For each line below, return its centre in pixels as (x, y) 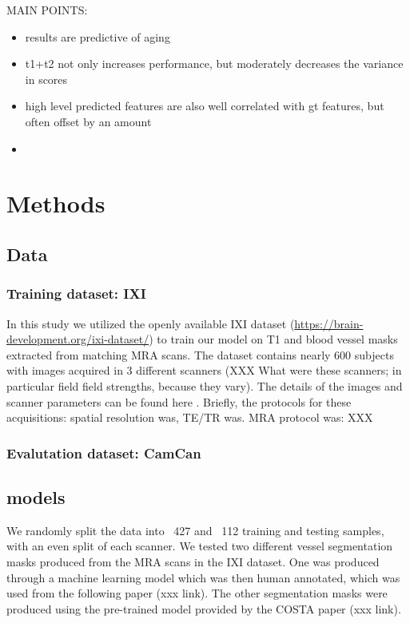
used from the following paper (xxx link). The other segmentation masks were (197, 593)
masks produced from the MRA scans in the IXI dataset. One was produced (193, 561)
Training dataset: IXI (76, 294)
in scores (46, 79)
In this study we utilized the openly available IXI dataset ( (151, 323)
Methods (56, 203)
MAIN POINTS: (47, 10)
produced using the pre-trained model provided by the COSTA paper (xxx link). (204, 608)
